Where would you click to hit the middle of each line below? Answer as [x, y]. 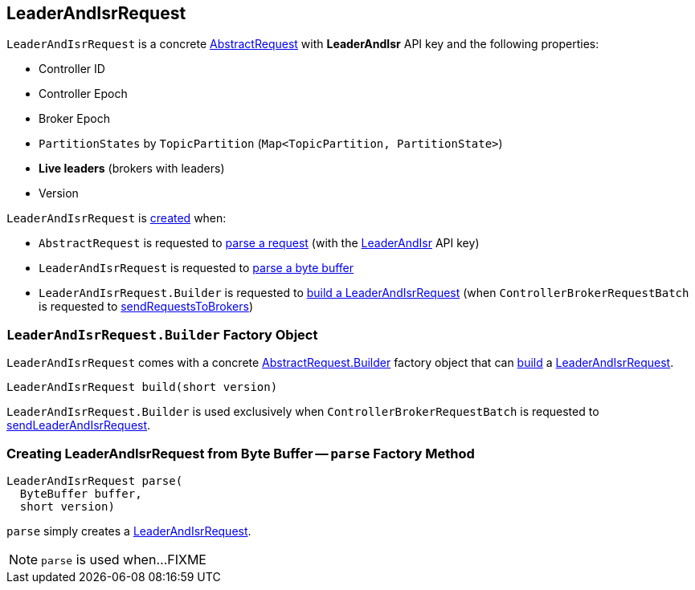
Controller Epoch [83, 94]
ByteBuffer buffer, [81, 493]
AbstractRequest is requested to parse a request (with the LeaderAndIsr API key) [259, 243]
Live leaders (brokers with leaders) [132, 169]
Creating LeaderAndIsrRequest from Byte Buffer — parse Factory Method [241, 453]
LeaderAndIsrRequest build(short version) [142, 387]
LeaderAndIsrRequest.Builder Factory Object [162, 334]
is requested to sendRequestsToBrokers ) [146, 307]
